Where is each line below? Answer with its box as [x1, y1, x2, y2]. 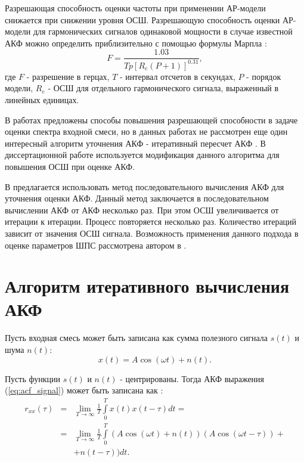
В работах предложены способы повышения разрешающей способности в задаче [5, 113, 298, 126]
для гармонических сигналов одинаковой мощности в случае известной [33, 25, 293, 38]
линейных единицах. [5, 93, 79, 106]
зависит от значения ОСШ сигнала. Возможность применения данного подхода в [5, 227, 299, 239]
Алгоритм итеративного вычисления [5, 274, 290, 298]
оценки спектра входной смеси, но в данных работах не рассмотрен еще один [5, 125, 288, 138]
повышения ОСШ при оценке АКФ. [5, 160, 135, 172]
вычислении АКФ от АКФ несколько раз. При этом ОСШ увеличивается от [5, 203, 279, 216]
